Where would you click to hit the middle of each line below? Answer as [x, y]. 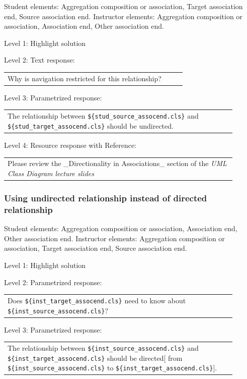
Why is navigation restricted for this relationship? [85, 78]
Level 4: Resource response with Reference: [70, 145]
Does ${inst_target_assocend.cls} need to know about [97, 300]
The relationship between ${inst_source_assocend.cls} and [103, 348]
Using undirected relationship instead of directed [106, 198]
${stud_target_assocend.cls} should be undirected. [91, 125]
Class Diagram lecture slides [51, 173]
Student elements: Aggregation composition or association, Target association [123, 6]
